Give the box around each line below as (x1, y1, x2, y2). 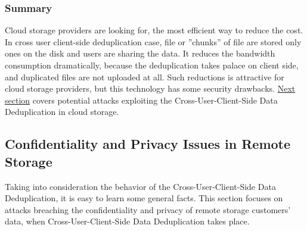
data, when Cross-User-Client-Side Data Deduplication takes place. (5, 215, 250, 227)
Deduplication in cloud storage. (5, 105, 119, 118)
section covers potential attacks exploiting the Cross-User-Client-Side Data (5, 93, 278, 106)
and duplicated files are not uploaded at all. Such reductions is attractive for (5, 70, 284, 83)
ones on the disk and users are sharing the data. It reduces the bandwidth (5, 47, 275, 60)
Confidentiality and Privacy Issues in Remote (5, 135, 291, 153)
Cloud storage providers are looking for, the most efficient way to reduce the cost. (5, 24, 303, 36)
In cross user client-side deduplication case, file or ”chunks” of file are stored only (5, 35, 302, 48)
